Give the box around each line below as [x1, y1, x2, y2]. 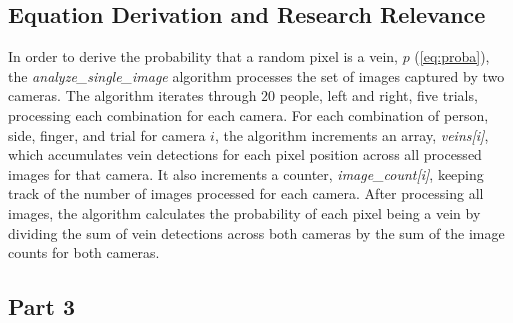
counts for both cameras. [8, 242, 160, 263]
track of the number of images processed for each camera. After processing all [8, 183, 484, 204]
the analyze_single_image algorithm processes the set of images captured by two [8, 65, 505, 86]
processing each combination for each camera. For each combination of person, [8, 104, 489, 125]
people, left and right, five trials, [279, 85, 478, 106]
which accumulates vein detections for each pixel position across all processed [8, 144, 482, 165]
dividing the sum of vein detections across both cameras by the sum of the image [8, 222, 505, 243]
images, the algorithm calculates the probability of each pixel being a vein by [8, 202, 481, 223]
